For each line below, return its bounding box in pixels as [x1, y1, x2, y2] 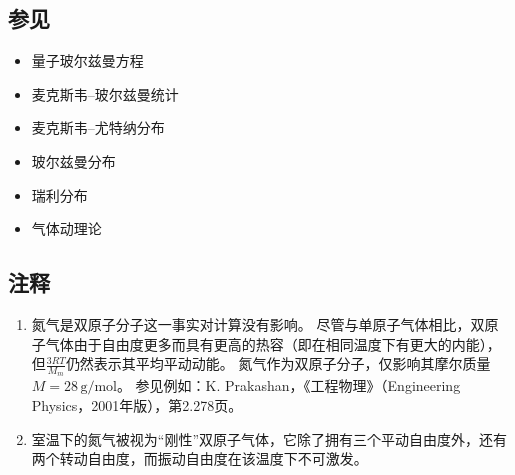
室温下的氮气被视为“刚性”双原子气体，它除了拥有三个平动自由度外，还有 [31, 428, 508, 449]
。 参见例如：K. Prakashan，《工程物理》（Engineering [116, 375, 461, 396]
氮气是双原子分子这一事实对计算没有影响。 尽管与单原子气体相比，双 [31, 313, 485, 334]
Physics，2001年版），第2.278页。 [31, 394, 243, 415]
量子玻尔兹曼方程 [31, 50, 144, 71]
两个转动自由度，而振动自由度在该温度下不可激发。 [31, 448, 368, 469]
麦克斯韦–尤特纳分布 [31, 117, 165, 138]
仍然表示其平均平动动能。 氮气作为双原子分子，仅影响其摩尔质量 [65, 353, 491, 374]
